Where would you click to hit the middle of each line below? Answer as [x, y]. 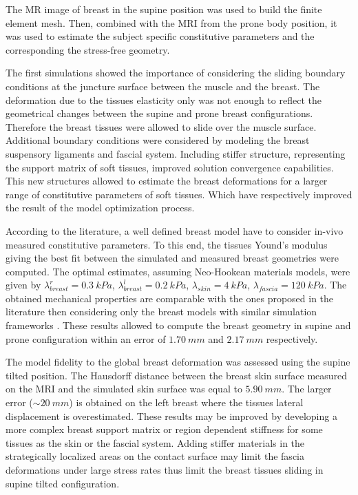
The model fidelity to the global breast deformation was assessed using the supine [178, 362]
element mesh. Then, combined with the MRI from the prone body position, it [171, 22]
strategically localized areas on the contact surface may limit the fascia [155, 456]
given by [23, 285]
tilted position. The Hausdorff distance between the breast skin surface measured [177, 375]
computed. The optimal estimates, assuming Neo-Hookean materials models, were [178, 271]
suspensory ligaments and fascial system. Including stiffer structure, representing [176, 153]
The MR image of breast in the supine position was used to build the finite [164, 9]
